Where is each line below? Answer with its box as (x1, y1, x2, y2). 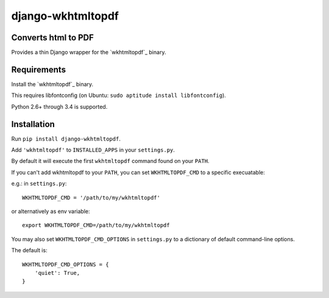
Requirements (11, 64, 66, 74)
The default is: (11, 247, 48, 254)
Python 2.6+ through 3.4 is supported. (11, 103, 108, 110)
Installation (11, 119, 55, 129)
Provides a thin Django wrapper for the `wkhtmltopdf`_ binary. (11, 49, 166, 56)
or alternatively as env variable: (11, 208, 90, 215)
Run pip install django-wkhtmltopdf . (11, 135, 121, 142)
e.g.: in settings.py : (11, 180, 67, 187)
